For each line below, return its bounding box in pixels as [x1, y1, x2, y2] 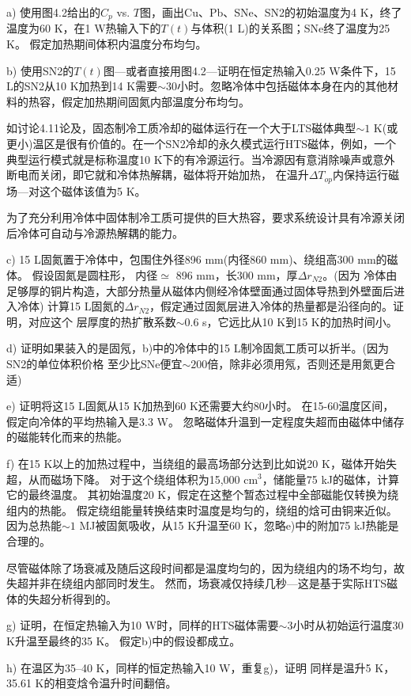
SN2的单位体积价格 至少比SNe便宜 [6, 356, 183, 371]
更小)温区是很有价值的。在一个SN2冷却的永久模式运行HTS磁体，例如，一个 [6, 135, 397, 152]
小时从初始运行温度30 [292, 617, 404, 633]
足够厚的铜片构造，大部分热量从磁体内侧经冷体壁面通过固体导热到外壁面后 [6, 282, 394, 299]
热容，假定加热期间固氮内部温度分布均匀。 [28, 93, 250, 109]
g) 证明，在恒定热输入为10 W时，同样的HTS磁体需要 [6, 617, 279, 633]
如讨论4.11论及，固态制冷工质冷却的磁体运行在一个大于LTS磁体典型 [6, 120, 356, 136]
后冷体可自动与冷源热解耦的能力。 [6, 224, 183, 241]
